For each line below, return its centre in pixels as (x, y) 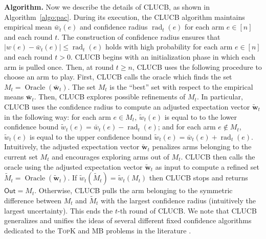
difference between (33, 200)
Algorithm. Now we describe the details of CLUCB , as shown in (107, 7)
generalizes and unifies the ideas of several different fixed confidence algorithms (128, 220)
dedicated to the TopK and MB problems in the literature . (98, 230)
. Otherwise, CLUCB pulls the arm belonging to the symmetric (134, 190)
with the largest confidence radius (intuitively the (178, 200)
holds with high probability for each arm (169, 47)
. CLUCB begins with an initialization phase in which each (163, 56)
